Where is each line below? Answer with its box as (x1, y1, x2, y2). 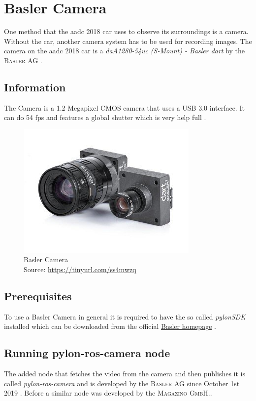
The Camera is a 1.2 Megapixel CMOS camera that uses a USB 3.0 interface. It (4, 102, 245, 113)
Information (4, 79, 66, 94)
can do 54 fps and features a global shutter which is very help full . (4, 112, 206, 122)
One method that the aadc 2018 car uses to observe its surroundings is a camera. (4, 26, 249, 37)
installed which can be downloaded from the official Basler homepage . (4, 321, 216, 331)
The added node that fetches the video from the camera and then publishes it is (4, 368, 245, 379)
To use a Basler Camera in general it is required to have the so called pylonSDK (4, 311, 246, 321)
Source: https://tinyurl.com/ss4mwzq (24, 264, 136, 275)
